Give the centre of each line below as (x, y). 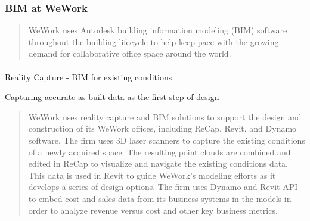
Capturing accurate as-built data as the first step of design (112, 97)
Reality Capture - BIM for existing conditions (89, 77)
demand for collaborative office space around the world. (130, 53)
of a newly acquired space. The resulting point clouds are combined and (159, 152)
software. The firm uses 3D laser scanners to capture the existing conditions (167, 140)
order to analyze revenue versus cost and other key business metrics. (153, 210)
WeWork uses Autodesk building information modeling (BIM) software (158, 30)
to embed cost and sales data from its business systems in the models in (160, 198)
